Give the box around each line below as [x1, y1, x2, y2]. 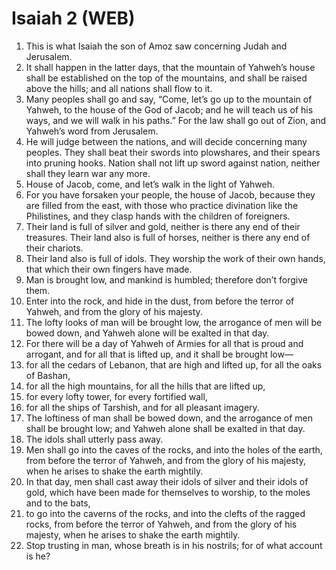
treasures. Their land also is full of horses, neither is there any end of [25, 231, 311, 243]
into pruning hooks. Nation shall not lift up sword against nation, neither [25, 157, 321, 169]
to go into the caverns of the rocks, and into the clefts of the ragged [25, 507, 306, 519]
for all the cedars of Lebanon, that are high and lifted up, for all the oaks [25, 358, 323, 371]
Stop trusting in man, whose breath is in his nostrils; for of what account [25, 539, 323, 551]
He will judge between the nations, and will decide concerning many [25, 135, 308, 147]
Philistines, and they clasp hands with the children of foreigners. [25, 210, 291, 222]
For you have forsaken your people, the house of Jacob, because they [25, 188, 316, 201]
